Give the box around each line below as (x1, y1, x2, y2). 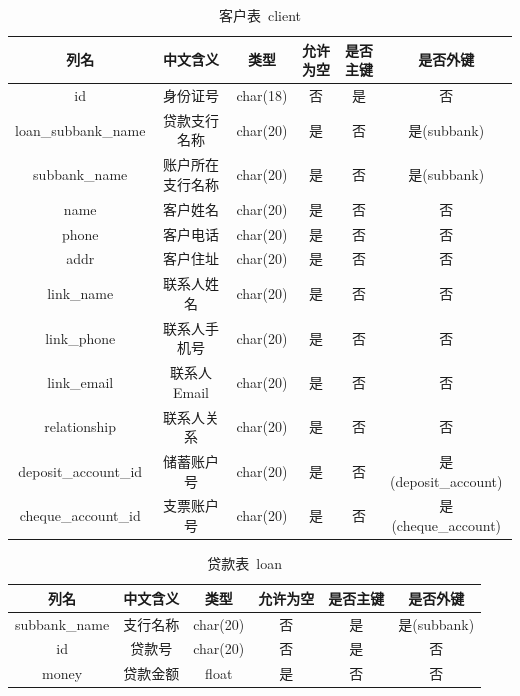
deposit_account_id (18, 460, 143, 481)
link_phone (45, 327, 116, 348)
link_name (47, 283, 114, 304)
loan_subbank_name (15, 119, 146, 140)
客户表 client (218, 5, 302, 25)
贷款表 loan (207, 553, 282, 574)
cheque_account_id (19, 505, 141, 526)
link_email (47, 371, 114, 392)
